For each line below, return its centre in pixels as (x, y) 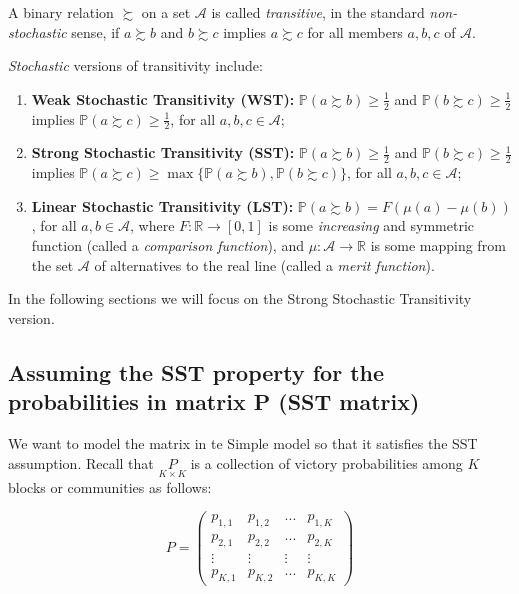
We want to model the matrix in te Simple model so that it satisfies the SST (243, 443)
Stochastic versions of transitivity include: (135, 65)
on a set (166, 12)
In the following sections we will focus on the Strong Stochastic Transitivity (240, 298)
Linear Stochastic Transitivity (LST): (162, 205)
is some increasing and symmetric (371, 225)
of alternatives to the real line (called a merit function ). (264, 264)
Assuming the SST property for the (196, 371)
